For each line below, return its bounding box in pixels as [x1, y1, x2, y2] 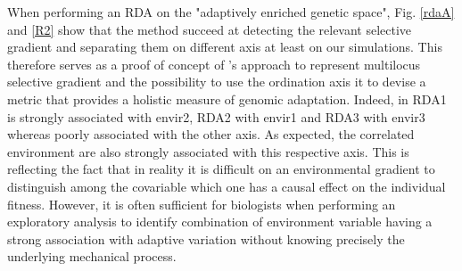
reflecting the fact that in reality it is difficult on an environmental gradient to [7, 160, 435, 178]
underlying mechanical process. [7, 247, 177, 266]
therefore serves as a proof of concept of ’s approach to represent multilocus [7, 54, 421, 73]
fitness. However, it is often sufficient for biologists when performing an [7, 194, 396, 213]
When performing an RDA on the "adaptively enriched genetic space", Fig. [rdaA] [7, 3, 455, 21]
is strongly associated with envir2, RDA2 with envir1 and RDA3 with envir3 [7, 107, 425, 126]
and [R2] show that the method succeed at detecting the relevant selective [7, 20, 412, 38]
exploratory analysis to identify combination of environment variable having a [7, 212, 433, 231]
